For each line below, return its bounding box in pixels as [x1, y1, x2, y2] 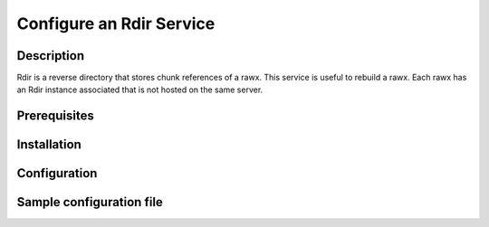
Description [16, 48, 85, 63]
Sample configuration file [16, 194, 163, 210]
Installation [16, 137, 81, 153]
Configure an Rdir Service [16, 14, 216, 33]
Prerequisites [16, 109, 94, 124]
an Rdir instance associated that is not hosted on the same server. [16, 84, 264, 95]
